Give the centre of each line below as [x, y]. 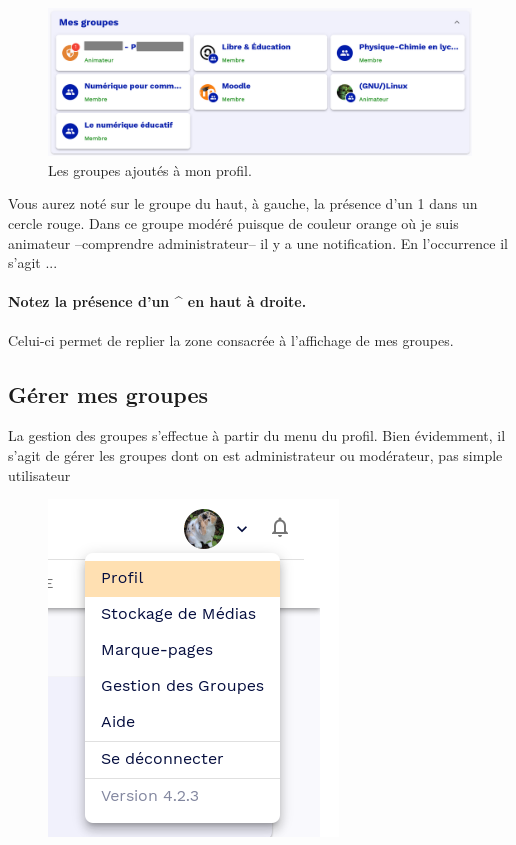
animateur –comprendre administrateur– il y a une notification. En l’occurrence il [258, 242]
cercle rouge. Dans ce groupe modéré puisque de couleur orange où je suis [233, 223]
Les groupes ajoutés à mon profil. [150, 169]
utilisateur [39, 474]
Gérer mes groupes [108, 393]
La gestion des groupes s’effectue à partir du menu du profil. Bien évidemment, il [257, 435]
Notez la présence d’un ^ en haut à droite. [157, 301]
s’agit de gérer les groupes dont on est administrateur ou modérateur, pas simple [255, 454]
